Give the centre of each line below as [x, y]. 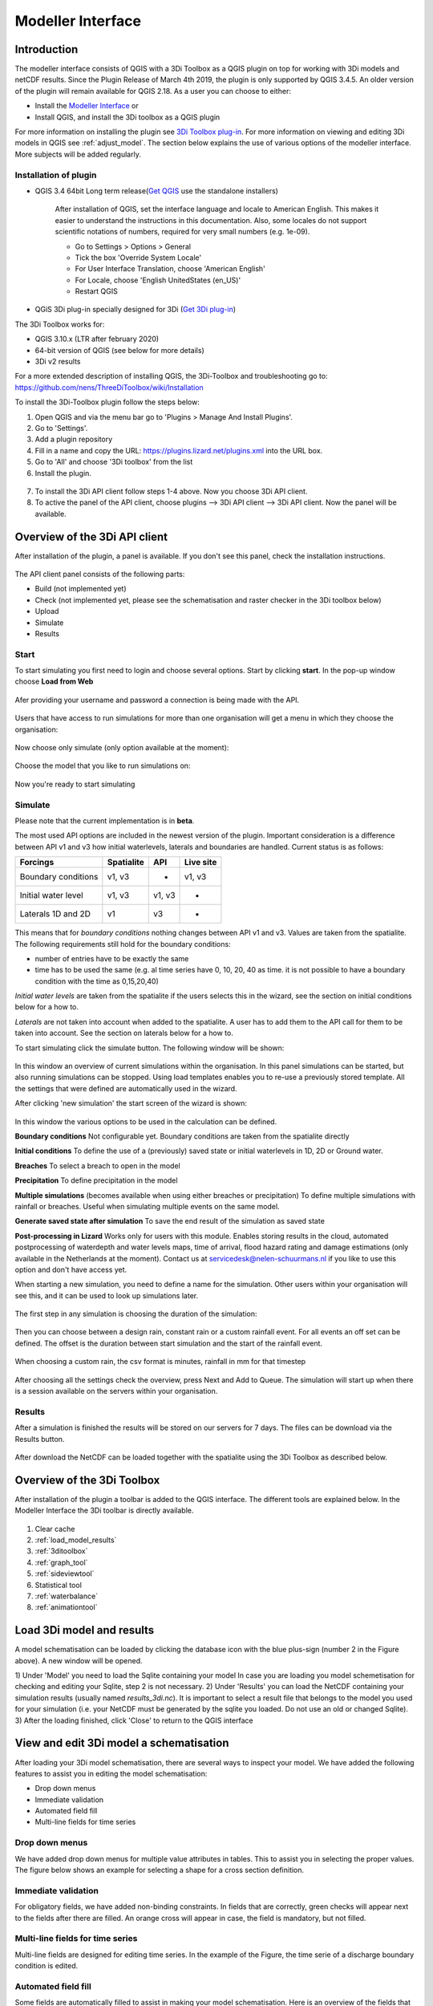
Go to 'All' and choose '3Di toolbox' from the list [114, 462]
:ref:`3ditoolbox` [61, 1551]
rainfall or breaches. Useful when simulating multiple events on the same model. [147, 1206]
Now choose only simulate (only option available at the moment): [122, 748]
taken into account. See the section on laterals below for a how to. [124, 1033]
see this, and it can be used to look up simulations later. [107, 1295]
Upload [47, 611]
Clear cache [55, 1529]
